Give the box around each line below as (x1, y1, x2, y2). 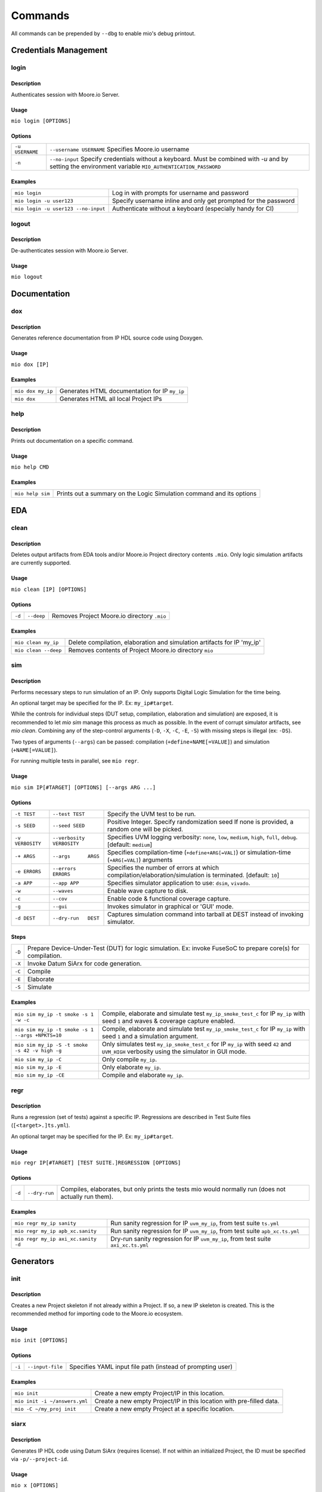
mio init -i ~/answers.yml (14, 1398, 88, 1404)
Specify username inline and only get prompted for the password (112, 197, 295, 205)
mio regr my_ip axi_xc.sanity (14, 1235, 97, 1242)
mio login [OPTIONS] (11, 117, 72, 124)
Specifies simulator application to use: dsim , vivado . (107, 879, 250, 887)
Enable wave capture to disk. (107, 887, 188, 895)
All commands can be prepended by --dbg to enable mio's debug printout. (11, 30, 196, 37)
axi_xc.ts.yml (110, 1242, 149, 1249)
